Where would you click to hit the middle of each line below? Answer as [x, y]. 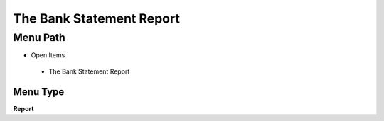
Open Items [48, 55]
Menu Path [39, 38]
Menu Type [39, 92]
